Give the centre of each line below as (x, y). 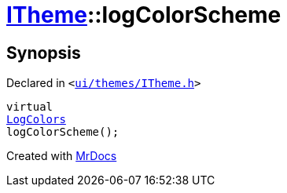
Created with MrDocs (62, 156)
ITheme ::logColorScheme (144, 15)
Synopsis (44, 53)
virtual (30, 107)
